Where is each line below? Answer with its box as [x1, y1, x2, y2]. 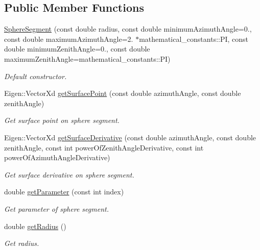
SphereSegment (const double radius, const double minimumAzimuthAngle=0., [4, 23, 252, 34]
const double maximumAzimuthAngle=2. [4, 33, 133, 44]
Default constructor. [4, 70, 67, 81]
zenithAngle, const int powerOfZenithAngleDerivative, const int [4, 142, 204, 153]
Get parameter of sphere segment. [4, 203, 109, 214]
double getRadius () [4, 220, 66, 231]
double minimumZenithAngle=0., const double [4, 43, 150, 54]
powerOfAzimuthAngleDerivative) [4, 152, 110, 163]
